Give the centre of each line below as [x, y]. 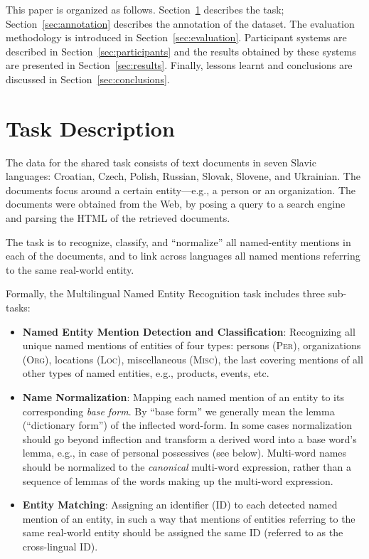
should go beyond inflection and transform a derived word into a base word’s [189, 438]
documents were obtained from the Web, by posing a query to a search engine [176, 204]
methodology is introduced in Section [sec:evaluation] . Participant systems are [176, 37]
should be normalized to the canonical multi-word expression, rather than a [187, 466]
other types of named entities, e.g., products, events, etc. [146, 373]
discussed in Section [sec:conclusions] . [88, 79]
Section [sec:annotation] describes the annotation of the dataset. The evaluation [180, 23]
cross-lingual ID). [60, 546]
